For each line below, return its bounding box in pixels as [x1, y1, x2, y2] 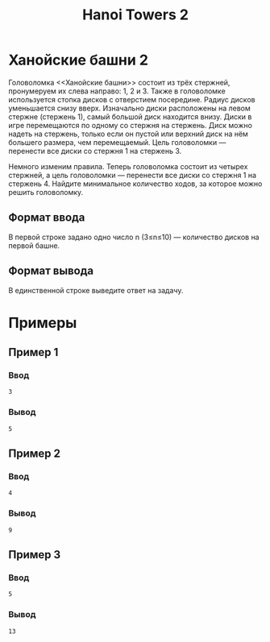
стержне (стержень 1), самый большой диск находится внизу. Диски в [8, 111, 252, 122]
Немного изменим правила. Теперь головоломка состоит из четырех [8, 161, 248, 171]
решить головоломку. [8, 187, 84, 197]
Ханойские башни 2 [8, 51, 149, 69]
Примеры [8, 313, 77, 332]
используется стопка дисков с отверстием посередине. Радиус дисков [8, 94, 255, 104]
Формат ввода [8, 211, 85, 225]
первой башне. [8, 240, 60, 251]
